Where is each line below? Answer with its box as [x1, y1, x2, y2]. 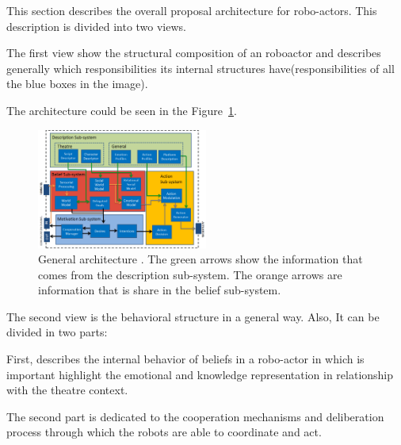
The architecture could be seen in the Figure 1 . [6, 102, 237, 118]
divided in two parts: [6, 324, 108, 340]
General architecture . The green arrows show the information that [38, 251, 363, 267]
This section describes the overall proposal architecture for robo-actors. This [6, 2, 377, 18]
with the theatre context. [6, 382, 128, 398]
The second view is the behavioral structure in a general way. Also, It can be [6, 308, 380, 324]
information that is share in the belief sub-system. [38, 282, 281, 298]
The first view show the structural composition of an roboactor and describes [6, 44, 381, 61]
